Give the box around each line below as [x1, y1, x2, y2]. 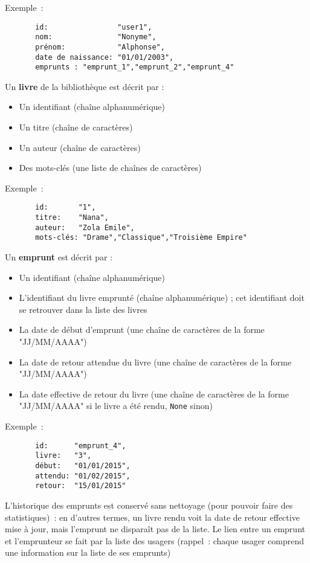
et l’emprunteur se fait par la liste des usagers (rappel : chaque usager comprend [5, 534, 304, 547]
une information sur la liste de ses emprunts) [5, 546, 171, 559]
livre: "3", [35, 451, 92, 460]
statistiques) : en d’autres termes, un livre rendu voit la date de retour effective [5, 510, 300, 523]
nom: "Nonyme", [35, 33, 157, 42]
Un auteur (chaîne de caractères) [19, 141, 141, 153]
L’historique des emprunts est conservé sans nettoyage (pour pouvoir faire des [5, 498, 293, 511]
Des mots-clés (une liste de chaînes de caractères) [19, 161, 202, 174]
